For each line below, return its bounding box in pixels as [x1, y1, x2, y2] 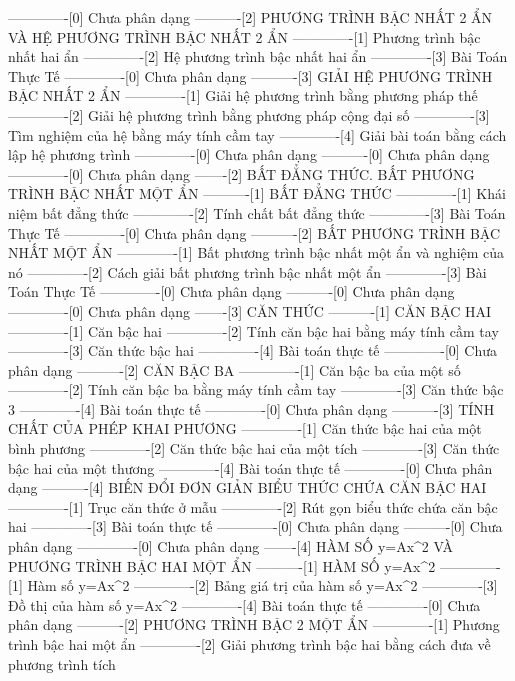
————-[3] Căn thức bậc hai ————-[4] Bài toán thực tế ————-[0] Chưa [8, 340, 498, 361]
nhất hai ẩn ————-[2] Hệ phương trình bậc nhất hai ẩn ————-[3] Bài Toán [8, 46, 508, 67]
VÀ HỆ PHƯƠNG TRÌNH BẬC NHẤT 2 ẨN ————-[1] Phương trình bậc [8, 26, 481, 47]
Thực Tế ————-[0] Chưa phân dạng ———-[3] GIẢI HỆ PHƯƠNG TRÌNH [8, 65, 493, 86]
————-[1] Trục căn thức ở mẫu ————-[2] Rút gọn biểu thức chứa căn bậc [8, 496, 498, 517]
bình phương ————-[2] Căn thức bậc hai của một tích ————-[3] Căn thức [8, 438, 500, 459]
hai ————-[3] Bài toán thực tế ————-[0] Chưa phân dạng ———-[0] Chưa [8, 516, 503, 537]
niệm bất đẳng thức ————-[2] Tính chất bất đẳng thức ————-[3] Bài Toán [8, 202, 506, 223]
